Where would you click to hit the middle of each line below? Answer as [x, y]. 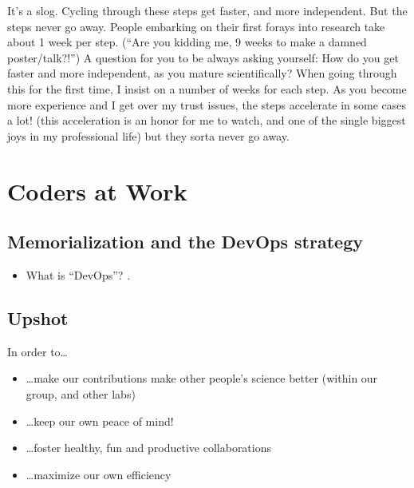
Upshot [38, 317]
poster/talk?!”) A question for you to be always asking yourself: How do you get [203, 57]
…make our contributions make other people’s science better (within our [202, 378]
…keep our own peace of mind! [100, 421]
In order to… [37, 351]
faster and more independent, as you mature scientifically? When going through [202, 73]
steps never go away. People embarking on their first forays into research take [196, 26]
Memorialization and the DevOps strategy [185, 242]
